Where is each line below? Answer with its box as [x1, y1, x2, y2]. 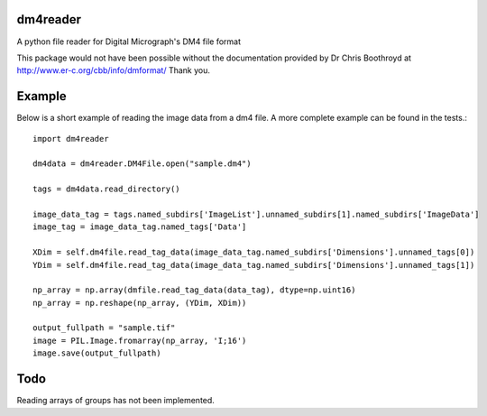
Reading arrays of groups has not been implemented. [16, 395, 216, 406]
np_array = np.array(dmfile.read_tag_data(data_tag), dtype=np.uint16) [32, 285, 356, 295]
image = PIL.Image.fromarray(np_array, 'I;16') [32, 335, 247, 346]
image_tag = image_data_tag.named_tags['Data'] [32, 222, 247, 232]
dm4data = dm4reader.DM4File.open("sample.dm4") [32, 159, 252, 169]
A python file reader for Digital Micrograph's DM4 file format [16, 36, 242, 47]
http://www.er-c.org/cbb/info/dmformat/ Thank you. [16, 65, 211, 76]
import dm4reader [32, 134, 109, 143]
